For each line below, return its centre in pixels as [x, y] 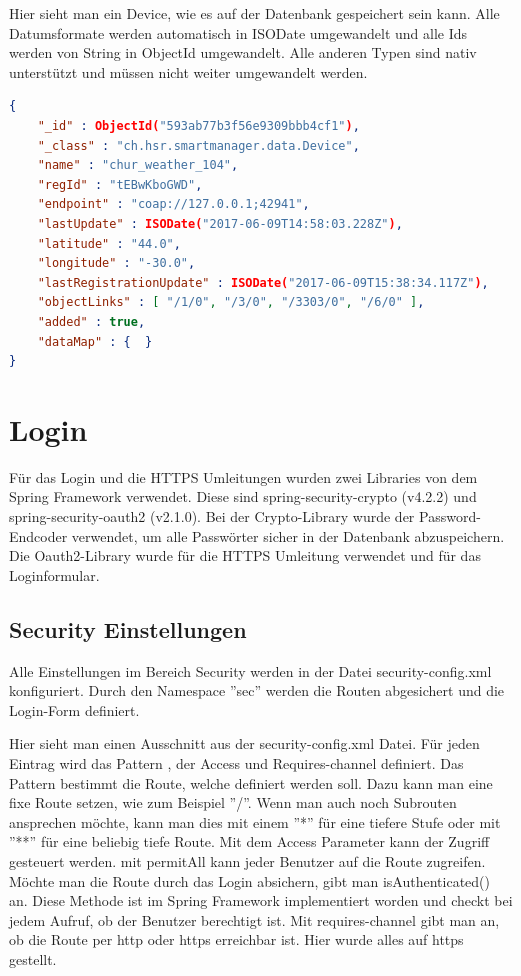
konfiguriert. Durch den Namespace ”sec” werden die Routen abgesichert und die [257, 690]
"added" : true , [91, 321]
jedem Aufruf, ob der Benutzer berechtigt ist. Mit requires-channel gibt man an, [254, 919]
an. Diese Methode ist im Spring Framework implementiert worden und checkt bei [261, 900]
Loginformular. [54, 574]
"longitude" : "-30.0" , [116, 263]
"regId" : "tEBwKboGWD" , [120, 184]
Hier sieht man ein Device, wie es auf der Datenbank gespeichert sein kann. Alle [254, 13]
